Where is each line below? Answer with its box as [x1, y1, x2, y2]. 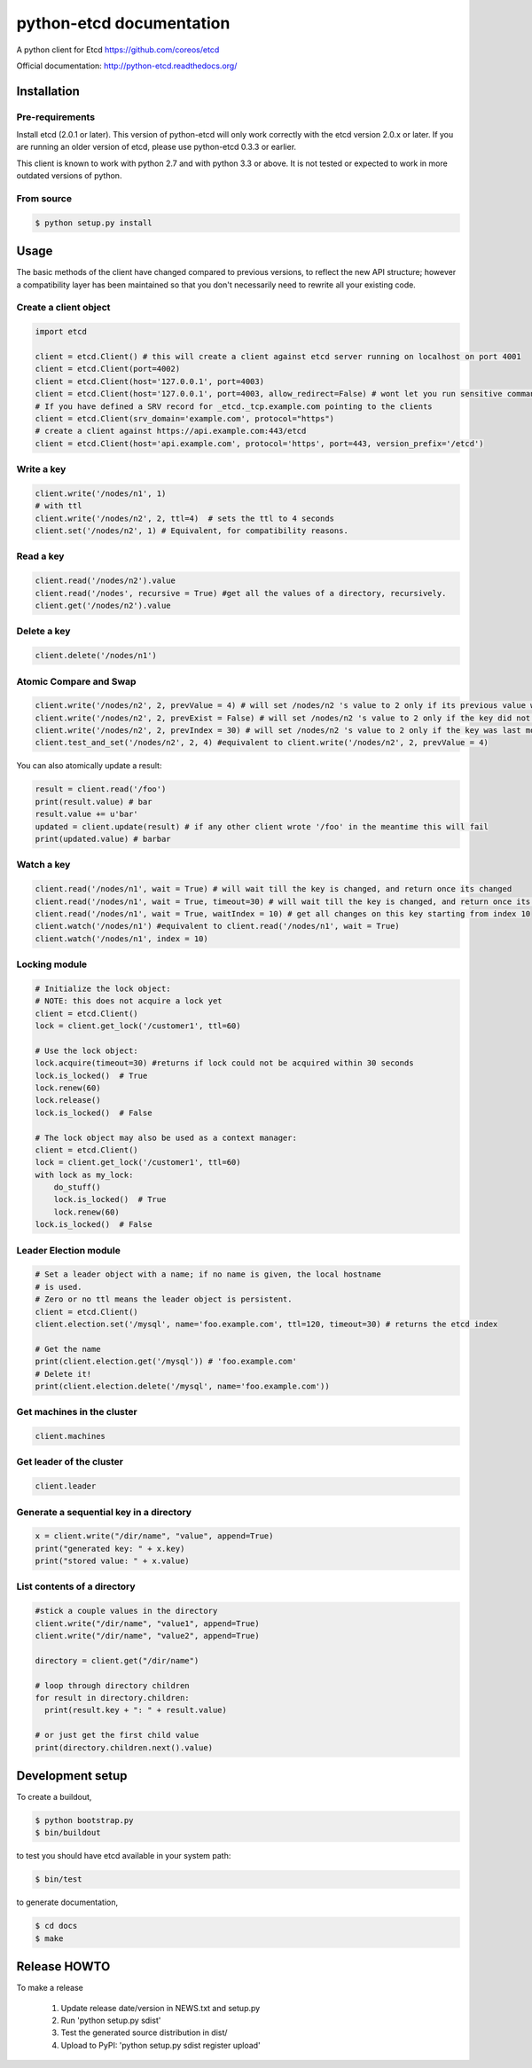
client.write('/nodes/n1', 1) [35, 488, 167, 499]
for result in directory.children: [35, 1693, 190, 1702]
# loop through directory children [35, 1680, 190, 1690]
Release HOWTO [16, 1959, 111, 1974]
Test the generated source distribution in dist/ [60, 2027, 228, 2038]
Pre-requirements [16, 111, 96, 123]
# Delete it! [35, 1369, 92, 1379]
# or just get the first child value [35, 1730, 199, 1741]
